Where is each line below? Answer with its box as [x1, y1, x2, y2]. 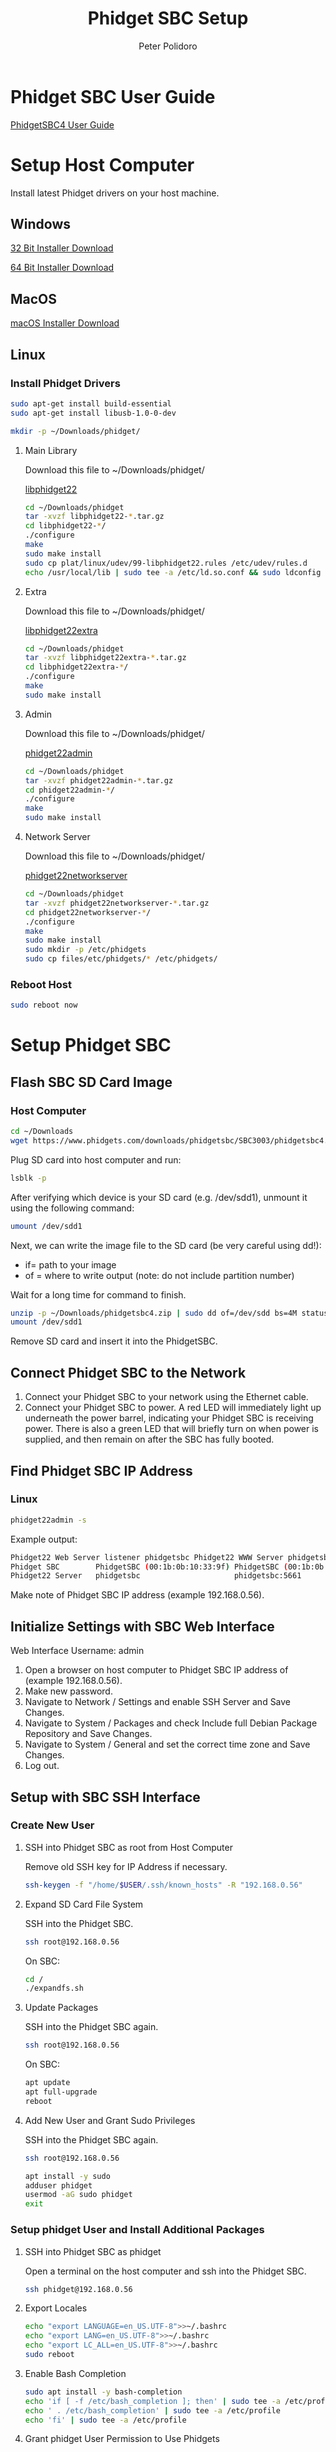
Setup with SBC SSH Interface [10, 1788, 201, 1806]
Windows [10, 216, 71, 233]
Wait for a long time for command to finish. [10, 1288, 187, 1301]
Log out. [24, 1760, 60, 1772]
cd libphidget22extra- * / [24, 662, 129, 672]
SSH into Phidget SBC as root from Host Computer [24, 1841, 233, 1853]
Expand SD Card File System [24, 1898, 144, 1910]
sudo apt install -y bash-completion [24, 2387, 183, 2397]
